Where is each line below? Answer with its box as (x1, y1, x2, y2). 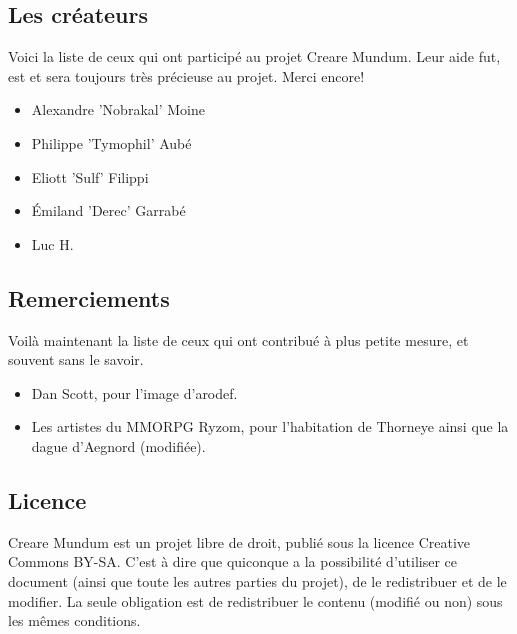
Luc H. (31, 233, 74, 254)
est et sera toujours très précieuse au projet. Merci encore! (8, 65, 365, 86)
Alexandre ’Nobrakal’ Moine (31, 99, 205, 120)
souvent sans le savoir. (8, 349, 144, 370)
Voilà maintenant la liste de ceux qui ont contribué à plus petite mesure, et (8, 329, 469, 350)
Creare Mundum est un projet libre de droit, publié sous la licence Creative (8, 531, 471, 552)
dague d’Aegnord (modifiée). (31, 435, 206, 456)
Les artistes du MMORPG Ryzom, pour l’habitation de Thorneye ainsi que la (31, 416, 509, 437)
